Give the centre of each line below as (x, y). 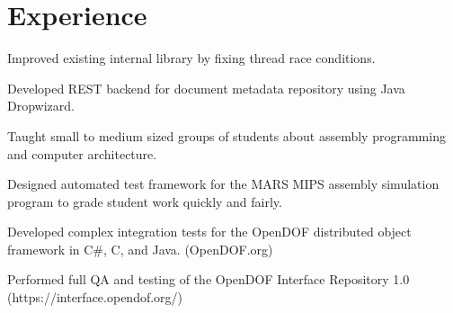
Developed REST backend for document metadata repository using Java (206, 88)
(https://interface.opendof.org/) (95, 297)
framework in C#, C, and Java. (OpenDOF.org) (140, 249)
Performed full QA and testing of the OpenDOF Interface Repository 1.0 (209, 279)
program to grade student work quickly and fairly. (145, 201)
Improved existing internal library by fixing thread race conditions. (191, 58)
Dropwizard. (41, 106)
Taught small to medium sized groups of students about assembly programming (226, 135)
